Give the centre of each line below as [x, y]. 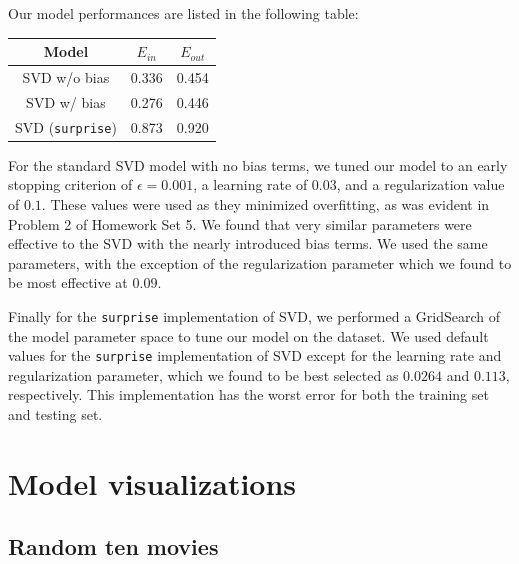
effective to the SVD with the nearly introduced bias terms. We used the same [248, 243]
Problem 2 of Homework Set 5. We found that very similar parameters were [240, 223]
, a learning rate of [250, 184]
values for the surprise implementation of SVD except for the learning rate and [255, 355]
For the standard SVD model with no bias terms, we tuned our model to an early [258, 164]
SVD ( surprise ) [66, 126]
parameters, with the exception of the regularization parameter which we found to [260, 262]
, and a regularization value [420, 184]
